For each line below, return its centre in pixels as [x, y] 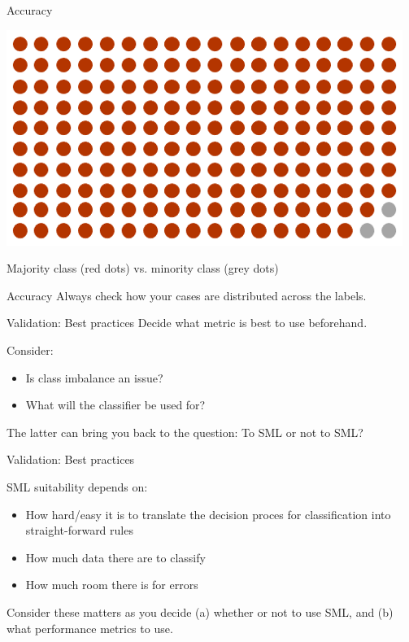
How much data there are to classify [115, 557]
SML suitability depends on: [77, 486]
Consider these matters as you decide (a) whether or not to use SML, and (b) [200, 611]
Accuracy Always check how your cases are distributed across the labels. [187, 295]
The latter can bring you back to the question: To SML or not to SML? [185, 432]
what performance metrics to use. [90, 628]
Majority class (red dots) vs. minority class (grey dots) [143, 268]
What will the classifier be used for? [115, 405]
